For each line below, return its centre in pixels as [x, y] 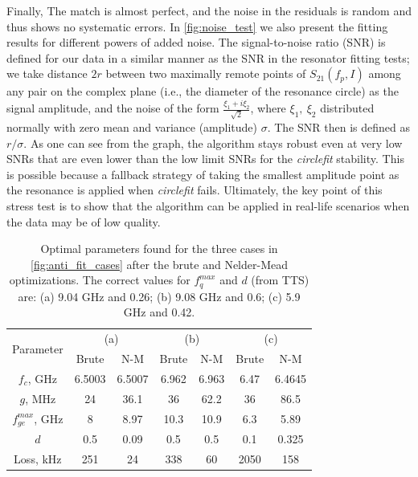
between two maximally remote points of [206, 73]
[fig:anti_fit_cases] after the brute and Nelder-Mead [159, 264]
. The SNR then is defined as [338, 126]
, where [268, 108]
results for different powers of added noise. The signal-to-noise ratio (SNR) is [196, 42]
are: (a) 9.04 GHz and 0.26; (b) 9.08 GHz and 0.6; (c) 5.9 [159, 296]
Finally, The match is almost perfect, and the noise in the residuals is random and [209, 10]
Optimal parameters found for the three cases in [159, 249]
